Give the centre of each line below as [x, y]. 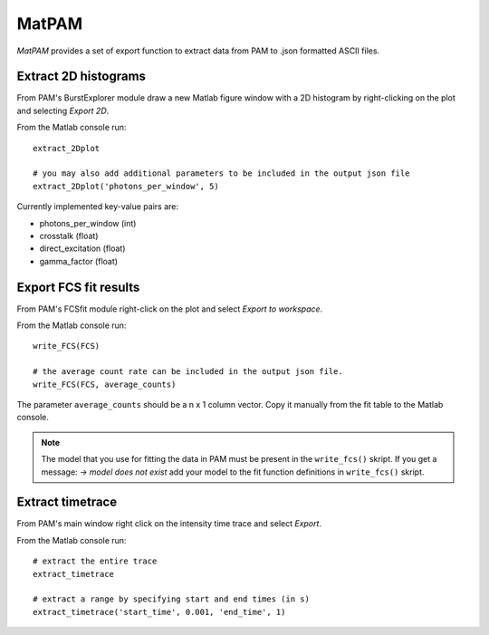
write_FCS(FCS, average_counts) [105, 384]
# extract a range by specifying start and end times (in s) [171, 599]
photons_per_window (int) [88, 223]
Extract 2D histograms [81, 77]
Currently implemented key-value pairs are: [97, 207]
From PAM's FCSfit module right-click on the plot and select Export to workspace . [170, 309]
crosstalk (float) [69, 236]
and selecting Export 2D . [63, 111]
